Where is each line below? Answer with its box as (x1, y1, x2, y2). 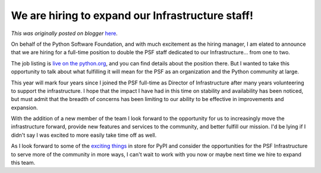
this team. (11, 159, 36, 166)
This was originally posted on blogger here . (11, 30, 118, 37)
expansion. (11, 104, 38, 111)
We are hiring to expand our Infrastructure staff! (11, 9, 254, 22)
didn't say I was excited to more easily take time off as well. (11, 131, 157, 139)
